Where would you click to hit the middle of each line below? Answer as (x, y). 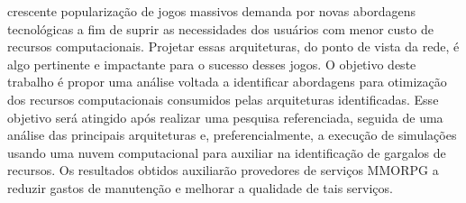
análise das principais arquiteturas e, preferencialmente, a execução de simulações (232, 135)
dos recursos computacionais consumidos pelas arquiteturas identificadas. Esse (223, 99)
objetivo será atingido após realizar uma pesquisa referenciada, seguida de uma (225, 117)
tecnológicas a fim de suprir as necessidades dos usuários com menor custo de (220, 28)
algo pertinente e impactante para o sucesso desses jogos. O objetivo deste (212, 64)
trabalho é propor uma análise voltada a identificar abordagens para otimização (227, 82)
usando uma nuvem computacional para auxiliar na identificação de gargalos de (227, 152)
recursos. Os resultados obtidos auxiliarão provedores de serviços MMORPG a (223, 170)
